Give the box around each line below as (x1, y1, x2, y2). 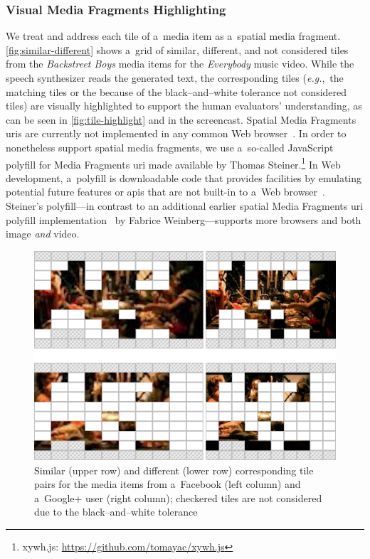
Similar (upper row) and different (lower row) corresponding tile (34, 462, 314, 477)
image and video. (6, 226, 80, 241)
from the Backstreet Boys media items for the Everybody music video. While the (6, 56, 354, 71)
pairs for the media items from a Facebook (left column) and (34, 477, 301, 491)
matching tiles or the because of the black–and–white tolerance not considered (6, 84, 347, 99)
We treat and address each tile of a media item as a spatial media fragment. (6, 28, 341, 43)
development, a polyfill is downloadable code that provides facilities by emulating (6, 170, 362, 185)
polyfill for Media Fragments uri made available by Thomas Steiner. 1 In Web (6, 154, 341, 171)
